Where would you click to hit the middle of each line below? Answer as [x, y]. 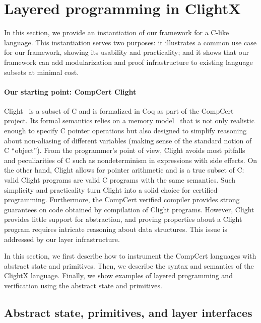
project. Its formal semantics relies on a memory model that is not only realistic [129, 120]
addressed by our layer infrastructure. [62, 239]
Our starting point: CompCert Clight [70, 91]
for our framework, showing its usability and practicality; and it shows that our [126, 52]
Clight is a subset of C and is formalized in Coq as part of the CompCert [119, 110]
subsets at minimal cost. [42, 72]
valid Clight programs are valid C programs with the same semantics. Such [120, 180]
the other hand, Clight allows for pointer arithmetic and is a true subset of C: [124, 170]
